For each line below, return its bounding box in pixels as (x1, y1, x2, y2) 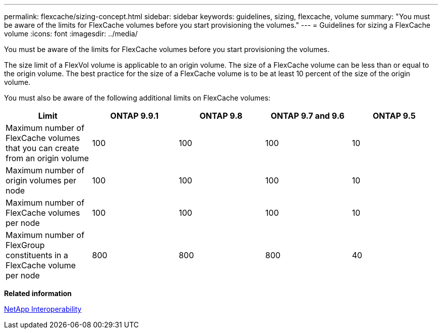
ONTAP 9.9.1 (110, 111, 159, 121)
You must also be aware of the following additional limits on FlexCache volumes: (4, 93, 270, 102)
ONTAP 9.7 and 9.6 (270, 111, 345, 121)
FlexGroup (6, 240, 45, 250)
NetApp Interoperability (4, 305, 82, 313)
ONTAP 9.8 (199, 111, 243, 121)
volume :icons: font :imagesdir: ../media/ (4, 29, 138, 38)
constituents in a (6, 250, 69, 260)
